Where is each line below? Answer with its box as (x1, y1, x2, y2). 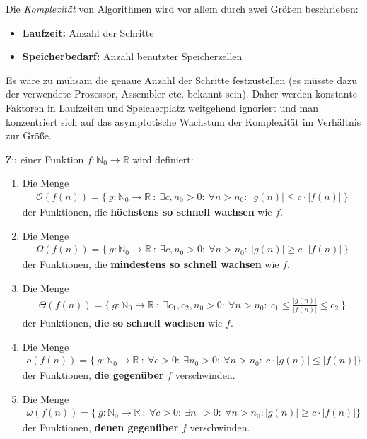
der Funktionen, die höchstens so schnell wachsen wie (22, 204, 272, 218)
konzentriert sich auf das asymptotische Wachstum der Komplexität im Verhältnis (6, 114, 361, 129)
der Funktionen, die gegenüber (22, 368, 164, 382)
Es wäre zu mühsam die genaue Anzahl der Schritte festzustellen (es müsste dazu (6, 72, 357, 87)
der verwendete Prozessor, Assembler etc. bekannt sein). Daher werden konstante (6, 86, 357, 101)
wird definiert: (132, 151, 194, 166)
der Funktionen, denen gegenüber (22, 420, 179, 435)
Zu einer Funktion (6, 151, 84, 166)
